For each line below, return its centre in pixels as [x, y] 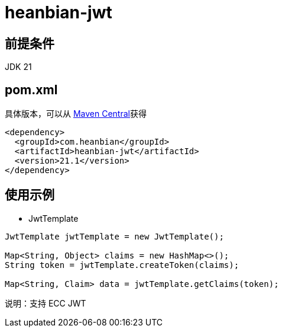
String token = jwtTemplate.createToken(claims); [122, 265]
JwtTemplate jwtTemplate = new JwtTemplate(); [114, 236]
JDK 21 [18, 67]
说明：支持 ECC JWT [46, 303]
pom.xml [31, 90]
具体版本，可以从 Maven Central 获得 [76, 114]
